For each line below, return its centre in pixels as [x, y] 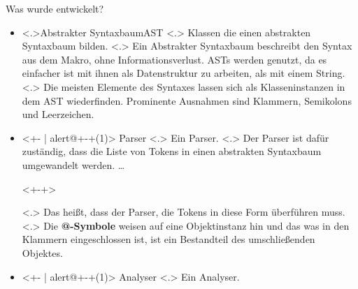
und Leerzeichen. [58, 114]
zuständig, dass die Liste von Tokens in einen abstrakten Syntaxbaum [172, 151]
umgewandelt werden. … [73, 164]
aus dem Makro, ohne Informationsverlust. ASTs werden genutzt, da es [174, 59]
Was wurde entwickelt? [55, 8]
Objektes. [42, 252]
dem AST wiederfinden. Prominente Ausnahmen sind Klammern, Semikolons [187, 100]
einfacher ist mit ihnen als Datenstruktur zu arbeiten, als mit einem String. [184, 73]
